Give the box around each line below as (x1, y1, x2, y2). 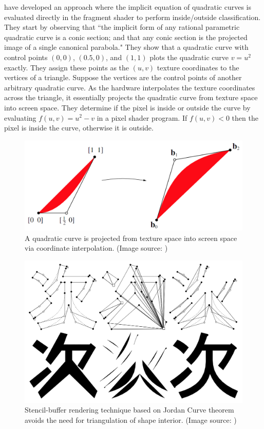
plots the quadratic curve (149, 51, 229, 62)
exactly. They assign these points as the (4, 62, 129, 72)
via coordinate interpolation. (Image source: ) (25, 243, 168, 253)
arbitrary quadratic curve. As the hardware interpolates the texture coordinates (4, 82, 255, 92)
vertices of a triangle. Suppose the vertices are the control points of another (4, 72, 242, 83)
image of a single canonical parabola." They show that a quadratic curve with (4, 42, 249, 52)
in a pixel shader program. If (97, 112, 187, 123)
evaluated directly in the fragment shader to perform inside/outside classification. (4, 11, 261, 22)
